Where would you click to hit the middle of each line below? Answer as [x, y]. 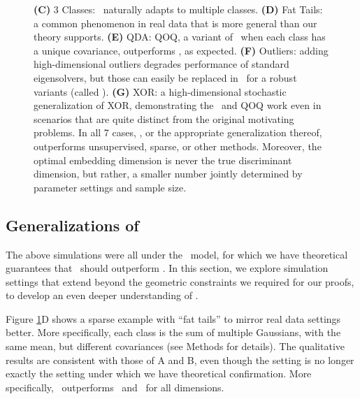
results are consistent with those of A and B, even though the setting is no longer [180, 360]
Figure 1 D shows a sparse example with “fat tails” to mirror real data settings [173, 318]
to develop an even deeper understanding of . [102, 295]
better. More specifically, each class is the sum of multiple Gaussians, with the [173, 332]
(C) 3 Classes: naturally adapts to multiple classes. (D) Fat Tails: [178, 9]
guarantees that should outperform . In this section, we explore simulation [167, 268]
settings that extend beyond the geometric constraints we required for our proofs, [180, 281]
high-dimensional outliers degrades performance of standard [161, 64]
